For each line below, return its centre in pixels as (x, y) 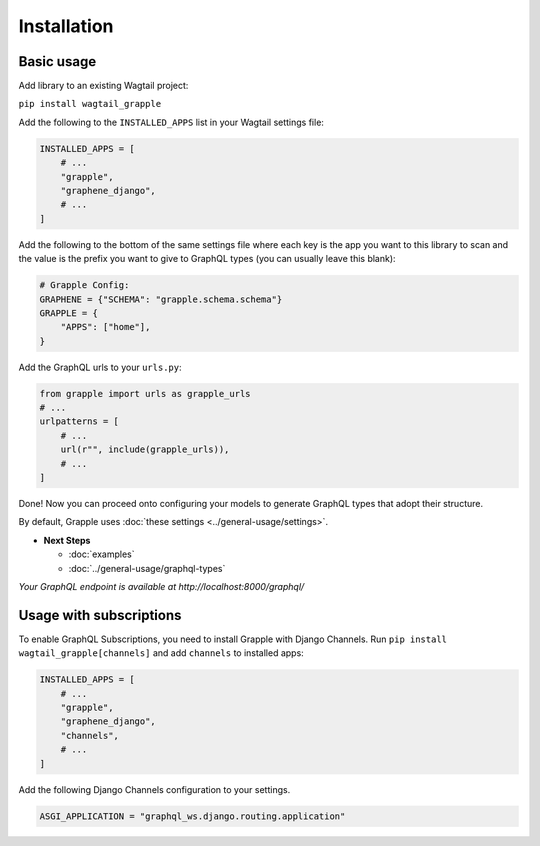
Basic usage (57, 61)
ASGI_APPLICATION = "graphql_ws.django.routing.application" (192, 816)
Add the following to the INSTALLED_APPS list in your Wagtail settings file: (171, 122)
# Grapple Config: (84, 285)
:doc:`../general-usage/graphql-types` (147, 568)
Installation (66, 26)
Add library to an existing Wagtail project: (103, 86)
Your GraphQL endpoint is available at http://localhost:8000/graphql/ (161, 586)
